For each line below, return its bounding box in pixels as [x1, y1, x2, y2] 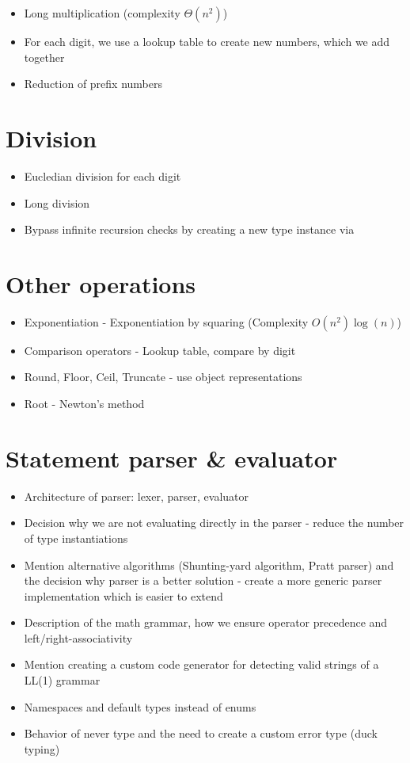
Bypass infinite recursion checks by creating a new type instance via [24, 221, 355, 238]
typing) [24, 740, 60, 757]
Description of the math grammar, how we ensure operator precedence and [24, 614, 388, 631]
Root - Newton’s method [24, 395, 145, 411]
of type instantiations [24, 529, 128, 546]
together [24, 48, 65, 65]
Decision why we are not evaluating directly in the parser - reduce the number [24, 514, 404, 531]
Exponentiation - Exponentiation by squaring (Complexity [24, 313, 309, 330]
